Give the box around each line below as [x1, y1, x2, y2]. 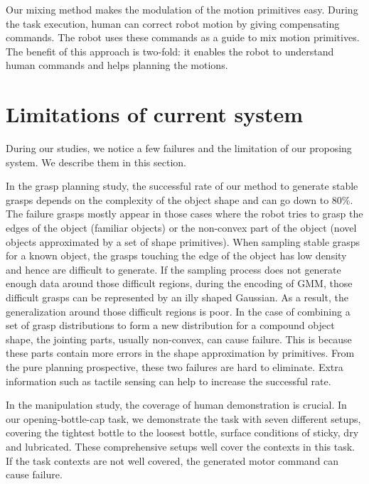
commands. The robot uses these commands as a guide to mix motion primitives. [6, 30, 360, 45]
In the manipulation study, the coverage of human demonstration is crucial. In [6, 397, 347, 412]
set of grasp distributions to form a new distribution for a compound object [6, 318, 335, 333]
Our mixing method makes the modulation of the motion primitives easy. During [6, 2, 358, 16]
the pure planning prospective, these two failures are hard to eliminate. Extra [6, 360, 343, 374]
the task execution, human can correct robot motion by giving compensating [6, 16, 340, 31]
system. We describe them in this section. [6, 154, 186, 169]
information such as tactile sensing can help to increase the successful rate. [6, 373, 331, 388]
